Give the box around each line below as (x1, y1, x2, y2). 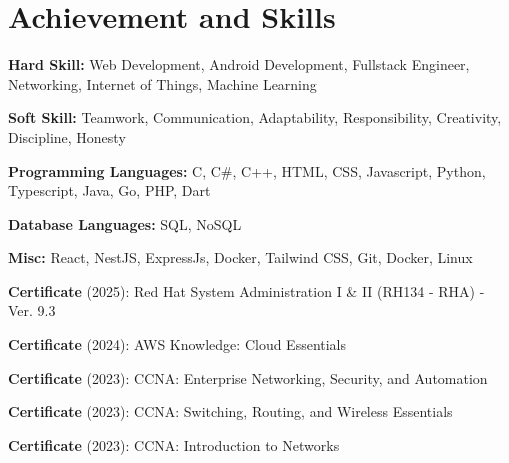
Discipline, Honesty (8, 126, 126, 147)
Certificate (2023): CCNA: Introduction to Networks (8, 434, 340, 455)
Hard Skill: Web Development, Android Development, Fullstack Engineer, (8, 54, 470, 75)
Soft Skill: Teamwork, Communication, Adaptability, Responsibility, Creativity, (8, 107, 502, 128)
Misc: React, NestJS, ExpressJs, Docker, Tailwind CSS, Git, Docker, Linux (8, 247, 473, 268)
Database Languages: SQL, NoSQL (8, 213, 242, 234)
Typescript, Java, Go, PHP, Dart (8, 180, 211, 201)
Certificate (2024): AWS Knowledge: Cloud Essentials (8, 334, 347, 355)
